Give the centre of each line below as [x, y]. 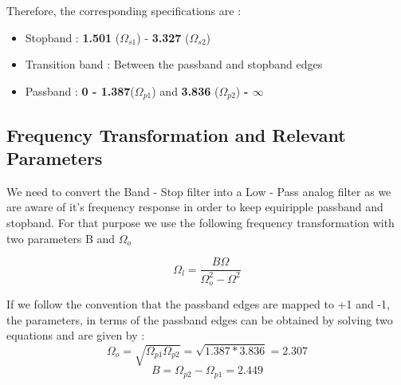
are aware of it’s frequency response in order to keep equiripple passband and [195, 207]
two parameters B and [61, 238]
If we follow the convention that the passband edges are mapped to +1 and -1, [198, 304]
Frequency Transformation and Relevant [176, 134]
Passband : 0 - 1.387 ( [80, 90]
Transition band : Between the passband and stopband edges [174, 64]
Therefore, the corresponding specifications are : [124, 10]
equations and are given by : [76, 335]
